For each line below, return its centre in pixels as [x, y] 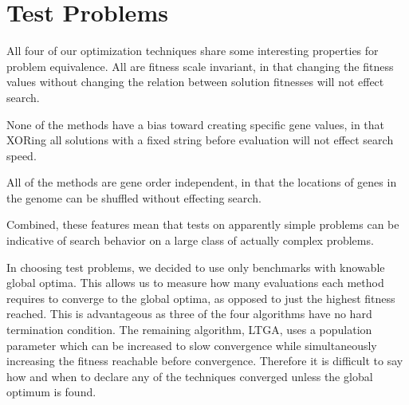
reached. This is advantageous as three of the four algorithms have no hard [189, 314]
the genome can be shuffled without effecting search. [134, 197]
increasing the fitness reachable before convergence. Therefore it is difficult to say [205, 361]
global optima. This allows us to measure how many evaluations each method [195, 283]
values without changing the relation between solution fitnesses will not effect [195, 82]
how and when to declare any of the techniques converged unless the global [190, 376]
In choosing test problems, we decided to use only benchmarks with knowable [196, 267]
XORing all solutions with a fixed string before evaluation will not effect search [200, 140]
